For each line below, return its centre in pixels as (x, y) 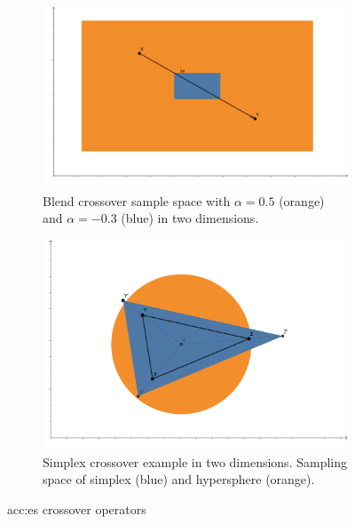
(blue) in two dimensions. (190, 218)
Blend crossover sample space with (137, 200)
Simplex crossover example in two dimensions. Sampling (195, 461)
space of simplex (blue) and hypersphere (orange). (179, 479)
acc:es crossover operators (77, 508)
